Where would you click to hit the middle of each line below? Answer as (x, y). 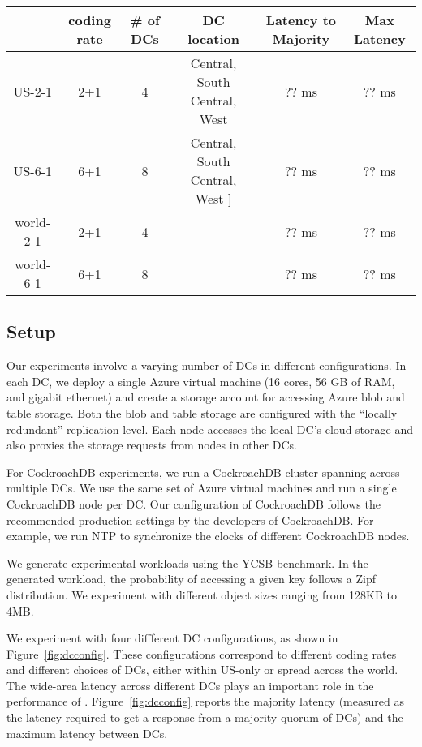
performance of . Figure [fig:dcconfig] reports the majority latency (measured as (205, 701)
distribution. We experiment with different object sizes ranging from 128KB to (202, 594)
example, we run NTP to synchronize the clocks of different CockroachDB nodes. (208, 536)
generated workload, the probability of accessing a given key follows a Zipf (191, 579)
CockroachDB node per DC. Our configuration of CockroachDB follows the (194, 503)
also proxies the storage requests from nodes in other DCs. (152, 445)
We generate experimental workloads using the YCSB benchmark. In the (187, 562)
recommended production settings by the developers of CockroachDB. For (190, 519)
